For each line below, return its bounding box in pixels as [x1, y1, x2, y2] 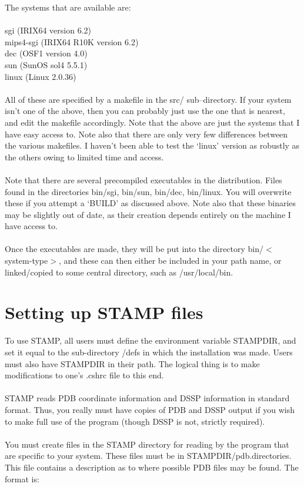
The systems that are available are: [5, 1, 131, 13]
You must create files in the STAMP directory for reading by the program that [5, 438, 289, 450]
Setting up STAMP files [5, 300, 203, 324]
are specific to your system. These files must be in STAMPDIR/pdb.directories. [5, 449, 292, 462]
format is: [5, 472, 39, 485]
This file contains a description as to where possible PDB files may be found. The [5, 461, 299, 473]
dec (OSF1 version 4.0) [5, 47, 88, 59]
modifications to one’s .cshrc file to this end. [5, 369, 164, 381]
